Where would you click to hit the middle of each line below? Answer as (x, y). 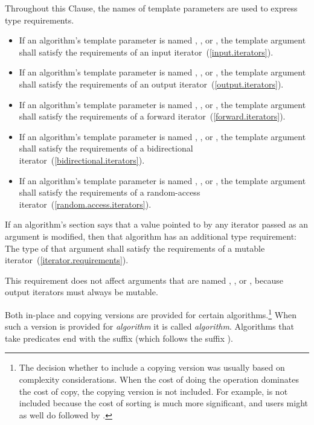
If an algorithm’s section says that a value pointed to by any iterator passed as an (156, 224)
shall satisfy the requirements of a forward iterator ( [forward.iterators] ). (152, 116)
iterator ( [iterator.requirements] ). (67, 260)
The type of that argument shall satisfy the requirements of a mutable (135, 248)
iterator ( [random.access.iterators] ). (85, 204)
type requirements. (40, 20)
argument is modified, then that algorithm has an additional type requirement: (151, 236)
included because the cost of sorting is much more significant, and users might (163, 403)
